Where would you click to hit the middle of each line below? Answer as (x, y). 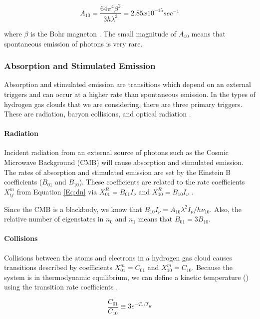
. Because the (212, 267)
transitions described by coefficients (58, 267)
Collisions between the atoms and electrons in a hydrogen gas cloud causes (118, 257)
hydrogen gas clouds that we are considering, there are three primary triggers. (123, 104)
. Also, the (226, 209)
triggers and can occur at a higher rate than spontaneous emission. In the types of (130, 94)
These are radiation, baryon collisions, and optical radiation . (98, 114)
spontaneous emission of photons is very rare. (73, 43)
